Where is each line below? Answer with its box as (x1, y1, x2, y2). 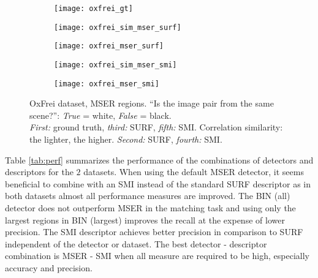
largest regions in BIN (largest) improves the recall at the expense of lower (5, 213, 285, 226)
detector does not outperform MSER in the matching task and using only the (5, 201, 296, 214)
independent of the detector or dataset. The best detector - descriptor (5, 237, 267, 250)
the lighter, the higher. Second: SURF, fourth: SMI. (29, 133, 222, 146)
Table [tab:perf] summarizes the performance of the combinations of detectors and (5, 153, 314, 166)
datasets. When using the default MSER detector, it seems (83, 165, 304, 178)
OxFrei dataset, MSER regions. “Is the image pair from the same (29, 97, 274, 110)
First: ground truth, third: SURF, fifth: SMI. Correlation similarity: (29, 121, 283, 133)
